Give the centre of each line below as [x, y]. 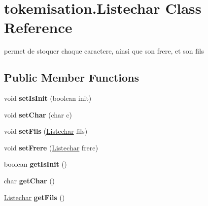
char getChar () [30, 181]
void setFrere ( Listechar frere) [51, 147]
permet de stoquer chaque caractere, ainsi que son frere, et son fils [104, 51]
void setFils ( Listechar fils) [46, 131]
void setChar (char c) [38, 114]
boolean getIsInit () [35, 164]
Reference [38, 27]
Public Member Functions [71, 77]
